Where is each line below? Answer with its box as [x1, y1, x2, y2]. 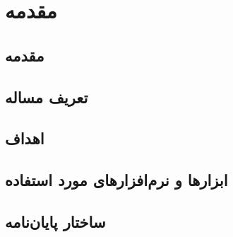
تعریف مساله [5, 86, 88, 108]
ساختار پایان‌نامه [5, 210, 106, 232]
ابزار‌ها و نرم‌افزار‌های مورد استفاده [5, 169, 228, 191]
